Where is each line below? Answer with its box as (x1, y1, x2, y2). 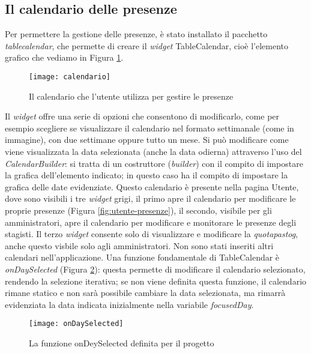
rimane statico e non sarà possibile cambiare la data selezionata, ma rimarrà (5, 286, 286, 299)
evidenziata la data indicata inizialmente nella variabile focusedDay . (5, 298, 254, 310)
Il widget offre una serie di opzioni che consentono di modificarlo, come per (5, 110, 280, 122)
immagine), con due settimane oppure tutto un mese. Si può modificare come (5, 133, 289, 146)
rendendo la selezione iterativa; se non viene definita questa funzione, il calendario (5, 274, 307, 287)
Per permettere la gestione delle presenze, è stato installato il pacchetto (5, 28, 268, 40)
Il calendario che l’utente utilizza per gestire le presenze (29, 89, 234, 102)
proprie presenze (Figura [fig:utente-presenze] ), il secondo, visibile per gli (5, 204, 272, 216)
